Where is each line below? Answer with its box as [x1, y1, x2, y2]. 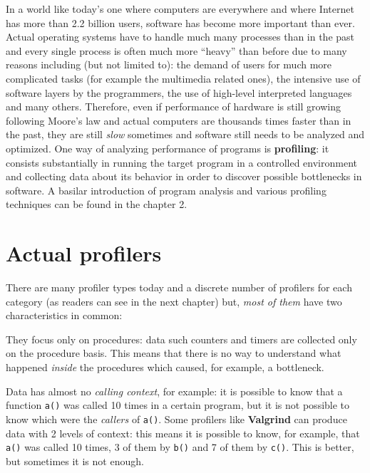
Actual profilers [6, 239, 162, 268]
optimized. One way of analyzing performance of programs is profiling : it [6, 140, 329, 155]
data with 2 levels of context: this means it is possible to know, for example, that [6, 425, 360, 440]
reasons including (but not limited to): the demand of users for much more [6, 57, 332, 72]
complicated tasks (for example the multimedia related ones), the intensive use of [6, 71, 361, 85]
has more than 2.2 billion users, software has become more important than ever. [6, 15, 355, 30]
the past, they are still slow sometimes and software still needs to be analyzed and [6, 127, 365, 142]
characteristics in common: [6, 308, 123, 323]
